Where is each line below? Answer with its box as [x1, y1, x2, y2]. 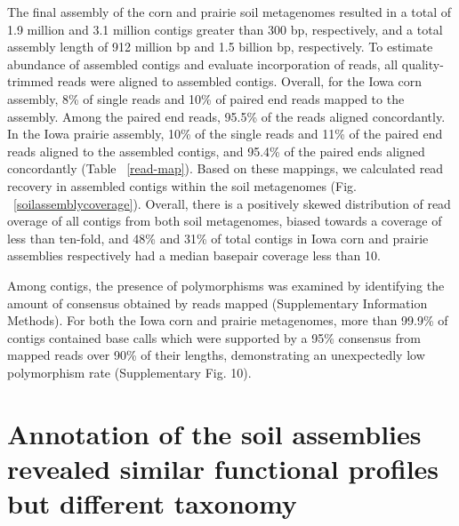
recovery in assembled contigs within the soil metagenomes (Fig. [7, 176, 357, 195]
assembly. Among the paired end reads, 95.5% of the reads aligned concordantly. [7, 107, 446, 125]
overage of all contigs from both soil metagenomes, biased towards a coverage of [7, 211, 442, 230]
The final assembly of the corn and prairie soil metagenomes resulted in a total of [7, 3, 452, 20]
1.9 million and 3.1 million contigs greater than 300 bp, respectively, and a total [7, 20, 443, 38]
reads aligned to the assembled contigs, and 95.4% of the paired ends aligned [7, 141, 425, 160]
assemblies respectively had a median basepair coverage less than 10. [7, 246, 381, 265]
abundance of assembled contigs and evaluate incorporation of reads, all [7, 54, 399, 73]
